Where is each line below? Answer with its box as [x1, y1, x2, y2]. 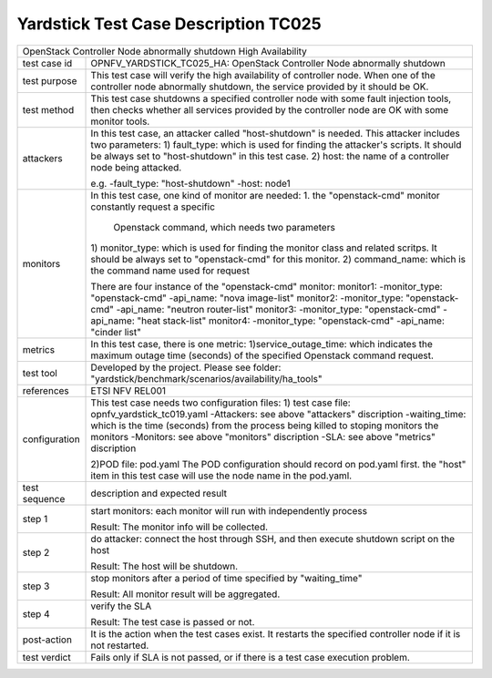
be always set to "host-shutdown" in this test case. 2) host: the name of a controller [90, 149, 450, 162]
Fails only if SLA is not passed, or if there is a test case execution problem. [90, 651, 410, 663]
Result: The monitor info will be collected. [90, 520, 269, 533]
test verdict [22, 651, 72, 663]
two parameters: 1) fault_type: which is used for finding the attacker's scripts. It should [90, 138, 462, 150]
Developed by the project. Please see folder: [90, 361, 282, 374]
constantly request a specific [90, 200, 216, 213]
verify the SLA [90, 600, 152, 612]
